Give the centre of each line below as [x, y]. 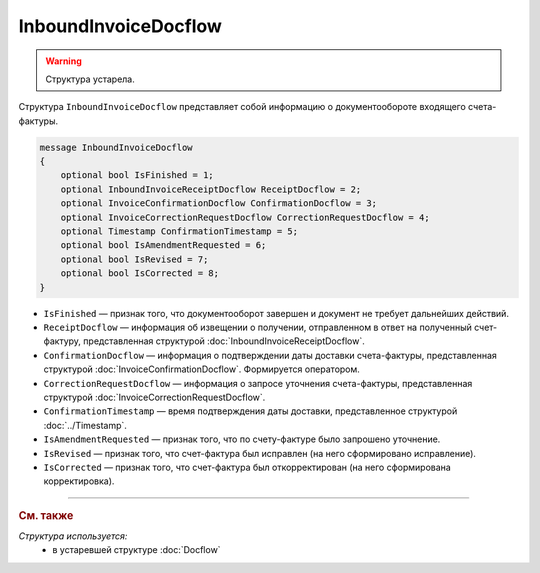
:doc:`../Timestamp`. [85, 425]
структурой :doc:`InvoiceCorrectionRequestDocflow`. [154, 397]
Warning [63, 61]
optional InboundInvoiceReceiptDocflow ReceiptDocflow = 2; [211, 189]
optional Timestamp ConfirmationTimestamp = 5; [179, 231]
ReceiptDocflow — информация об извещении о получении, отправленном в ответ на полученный [257, 327]
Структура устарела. [90, 79]
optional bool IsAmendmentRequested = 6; [163, 245]
